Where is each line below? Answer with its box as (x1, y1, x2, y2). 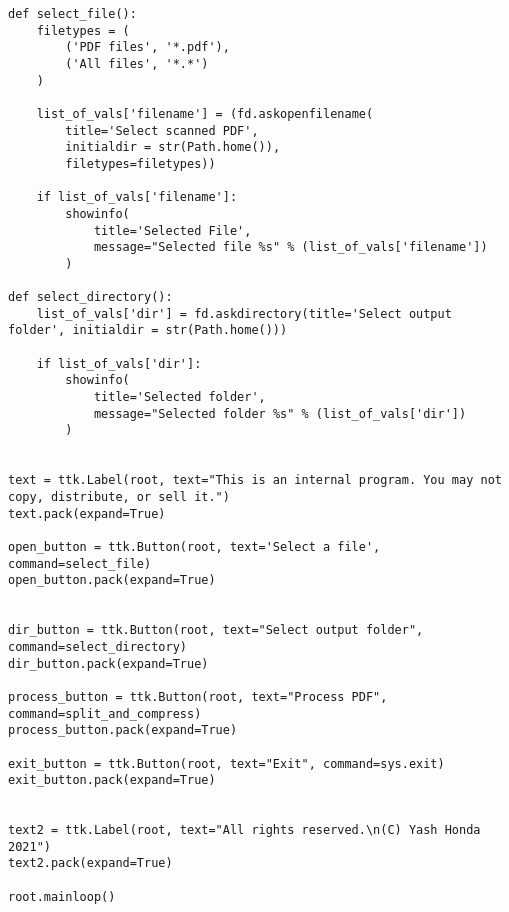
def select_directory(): (8, 290, 173, 305)
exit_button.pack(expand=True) (8, 773, 216, 788)
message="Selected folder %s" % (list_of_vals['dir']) (93, 406, 467, 421)
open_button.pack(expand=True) (8, 573, 216, 588)
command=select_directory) (8, 639, 187, 654)
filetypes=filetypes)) (65, 156, 216, 171)
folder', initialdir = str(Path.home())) (8, 323, 288, 338)
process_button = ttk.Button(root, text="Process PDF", (8, 689, 388, 704)
